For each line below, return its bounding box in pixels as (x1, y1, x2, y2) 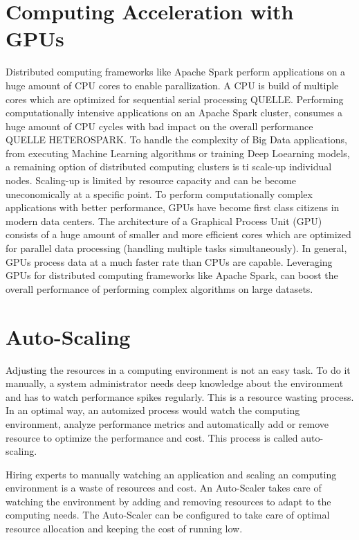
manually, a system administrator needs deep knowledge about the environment (6, 376, 344, 390)
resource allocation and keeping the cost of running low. (6, 521, 243, 536)
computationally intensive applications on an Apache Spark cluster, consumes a (6, 105, 342, 120)
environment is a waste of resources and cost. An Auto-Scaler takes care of (6, 480, 322, 495)
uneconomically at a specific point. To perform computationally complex (6, 186, 313, 201)
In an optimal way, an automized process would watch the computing (6, 403, 300, 417)
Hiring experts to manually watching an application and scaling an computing (6, 467, 337, 481)
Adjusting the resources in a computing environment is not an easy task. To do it (6, 362, 351, 377)
